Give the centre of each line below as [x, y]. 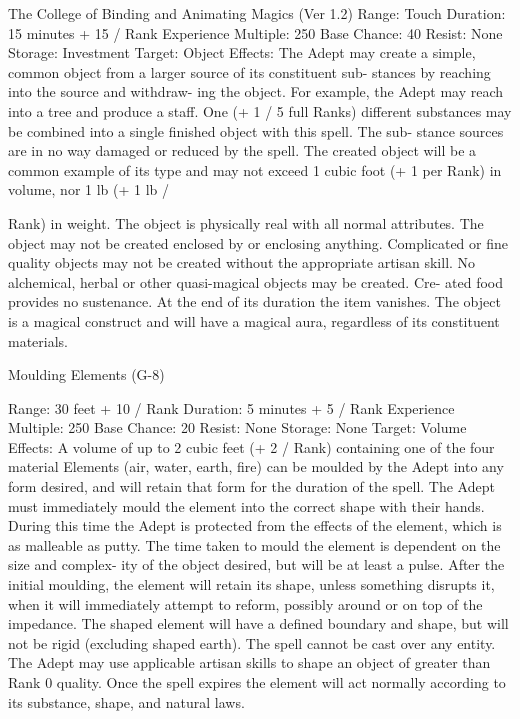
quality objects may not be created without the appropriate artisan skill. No [242, 262]
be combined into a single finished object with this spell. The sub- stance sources [256, 130]
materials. [38, 340]
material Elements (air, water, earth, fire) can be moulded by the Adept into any [256, 466]
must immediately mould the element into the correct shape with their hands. [246, 505]
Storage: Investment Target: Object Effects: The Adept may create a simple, [242, 52]
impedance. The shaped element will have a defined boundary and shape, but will [258, 623]
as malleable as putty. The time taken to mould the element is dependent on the [254, 544]
